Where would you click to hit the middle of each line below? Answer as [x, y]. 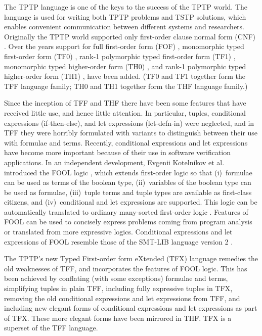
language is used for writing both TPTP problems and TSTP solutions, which [125, 16]
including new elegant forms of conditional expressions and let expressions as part [131, 308]
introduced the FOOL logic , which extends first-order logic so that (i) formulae [128, 172]
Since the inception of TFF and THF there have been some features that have [125, 103]
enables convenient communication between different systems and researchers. [124, 27]
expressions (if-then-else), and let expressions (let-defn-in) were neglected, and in [129, 123]
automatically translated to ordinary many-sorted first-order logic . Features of [126, 211]
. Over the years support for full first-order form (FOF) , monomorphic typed [124, 46]
